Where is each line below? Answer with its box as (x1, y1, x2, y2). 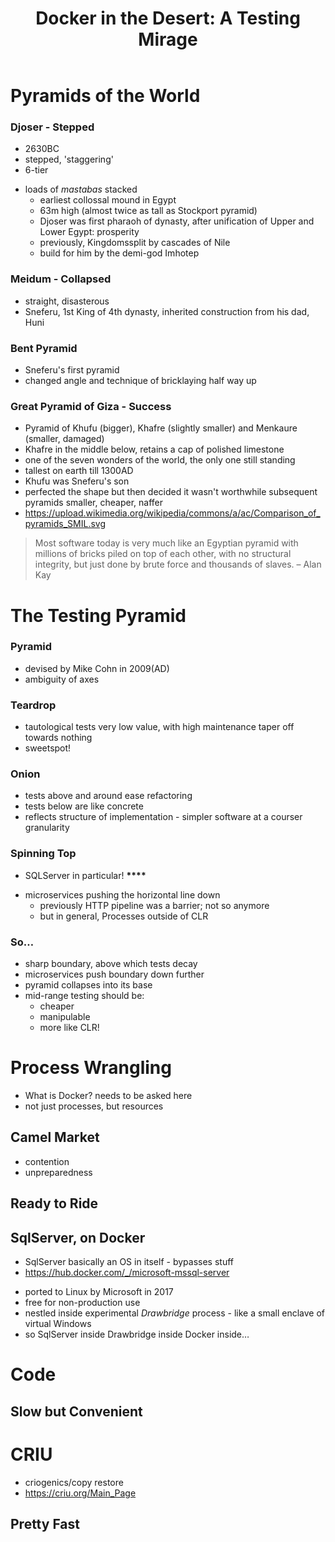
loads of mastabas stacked (24, 183, 138, 196)
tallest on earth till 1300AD (24, 465, 134, 477)
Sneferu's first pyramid (24, 364, 120, 376)
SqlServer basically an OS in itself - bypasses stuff (24, 1256, 234, 1267)
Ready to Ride (10, 1195, 99, 1212)
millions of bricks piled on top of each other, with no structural (34, 548, 292, 560)
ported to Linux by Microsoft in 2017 (24, 1286, 174, 1297)
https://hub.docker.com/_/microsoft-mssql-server (24, 1267, 230, 1278)
